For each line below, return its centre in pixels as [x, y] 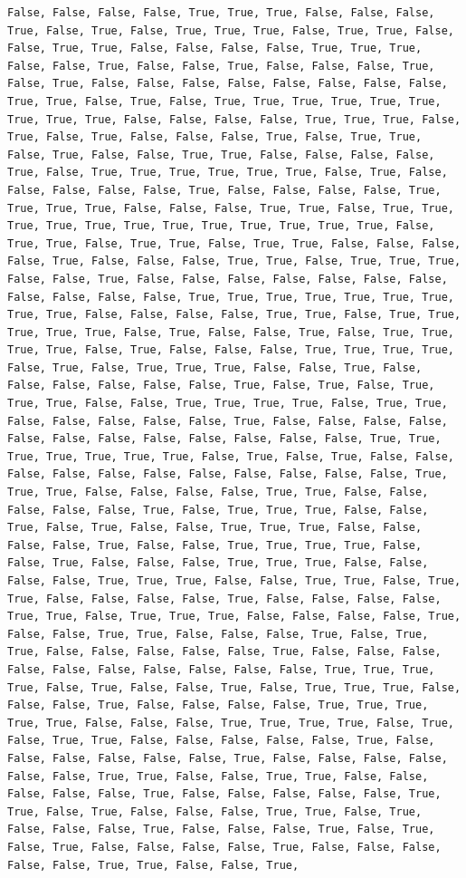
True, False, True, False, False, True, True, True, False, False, [215, 528]
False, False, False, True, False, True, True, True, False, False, [218, 510]
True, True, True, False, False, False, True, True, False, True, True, [231, 208]
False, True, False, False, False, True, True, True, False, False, [218, 563]
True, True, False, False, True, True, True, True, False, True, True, [228, 404]
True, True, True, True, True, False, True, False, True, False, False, [231, 456]
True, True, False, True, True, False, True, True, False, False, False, [234, 243]
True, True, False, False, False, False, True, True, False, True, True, [234, 315]
